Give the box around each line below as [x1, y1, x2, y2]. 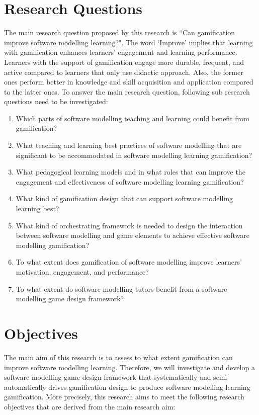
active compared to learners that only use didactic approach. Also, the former [4, 66, 243, 77]
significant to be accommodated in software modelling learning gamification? [16, 149, 252, 160]
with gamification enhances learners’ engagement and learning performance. [4, 47, 237, 57]
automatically [4, 381, 46, 392]
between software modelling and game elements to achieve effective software [16, 230, 249, 240]
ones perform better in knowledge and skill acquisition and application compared [4, 76, 253, 87]
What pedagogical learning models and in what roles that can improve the [16, 167, 245, 177]
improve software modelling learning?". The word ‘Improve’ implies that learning [4, 37, 253, 47]
